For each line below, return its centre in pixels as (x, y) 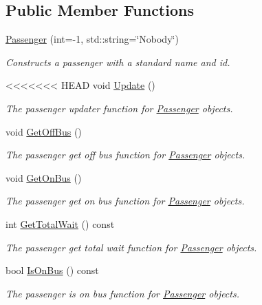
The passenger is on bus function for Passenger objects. (122, 293)
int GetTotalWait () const (60, 223)
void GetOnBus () (44, 177)
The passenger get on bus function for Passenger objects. (125, 201)
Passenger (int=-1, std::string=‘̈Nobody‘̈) (92, 39)
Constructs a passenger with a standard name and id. (118, 62)
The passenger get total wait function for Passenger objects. (131, 247)
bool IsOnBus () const (52, 270)
